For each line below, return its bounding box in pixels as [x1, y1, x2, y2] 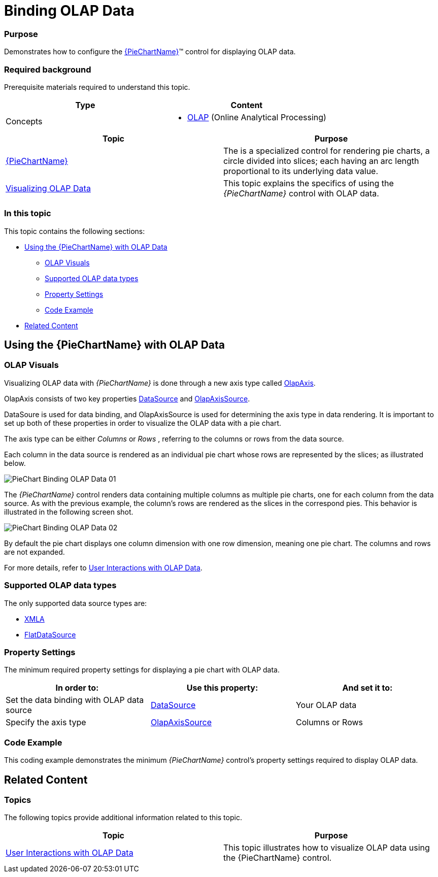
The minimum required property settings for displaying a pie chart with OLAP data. [4, 665, 280, 674]
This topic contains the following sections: [4, 226, 145, 235]
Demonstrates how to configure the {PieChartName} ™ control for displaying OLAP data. [4, 47, 296, 56]
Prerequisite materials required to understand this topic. [4, 82, 190, 91]
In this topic [4, 208, 51, 219]
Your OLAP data [295, 700, 357, 711]
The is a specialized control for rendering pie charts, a [223, 145, 430, 156]
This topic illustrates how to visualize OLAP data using [223, 842, 430, 853]
